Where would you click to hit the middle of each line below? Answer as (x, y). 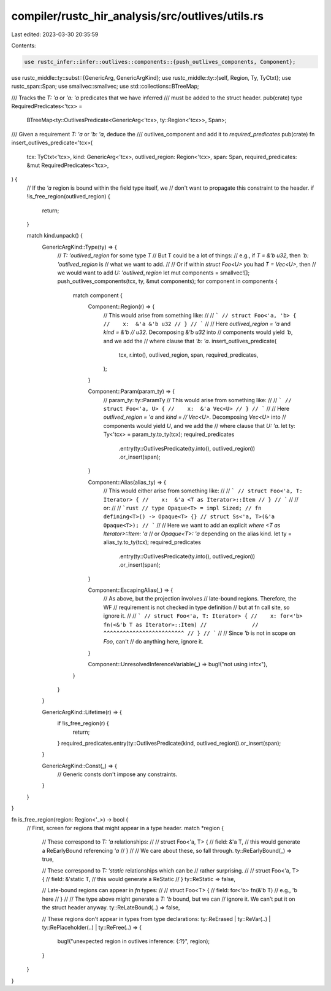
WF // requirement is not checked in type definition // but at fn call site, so (196, 607)
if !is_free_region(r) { (83, 723)
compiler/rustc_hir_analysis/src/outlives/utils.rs (137, 16)
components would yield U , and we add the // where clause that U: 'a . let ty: (199, 426)
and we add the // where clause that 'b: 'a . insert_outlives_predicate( (190, 341)
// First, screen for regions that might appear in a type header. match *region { (125, 828)
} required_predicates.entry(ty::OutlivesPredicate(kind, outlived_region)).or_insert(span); (169, 743)
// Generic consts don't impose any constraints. (117, 774)
